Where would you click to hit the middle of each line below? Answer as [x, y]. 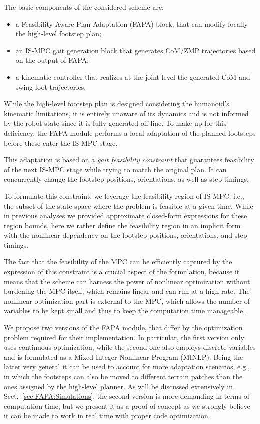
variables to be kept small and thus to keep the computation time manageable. [125, 311]
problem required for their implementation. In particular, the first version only [124, 337]
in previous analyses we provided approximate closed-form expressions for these [126, 216]
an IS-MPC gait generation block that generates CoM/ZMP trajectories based [136, 50]
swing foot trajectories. [51, 86]
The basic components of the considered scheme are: [84, 7]
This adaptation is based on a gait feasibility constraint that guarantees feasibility [129, 159]
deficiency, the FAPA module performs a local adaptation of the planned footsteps [130, 132]
